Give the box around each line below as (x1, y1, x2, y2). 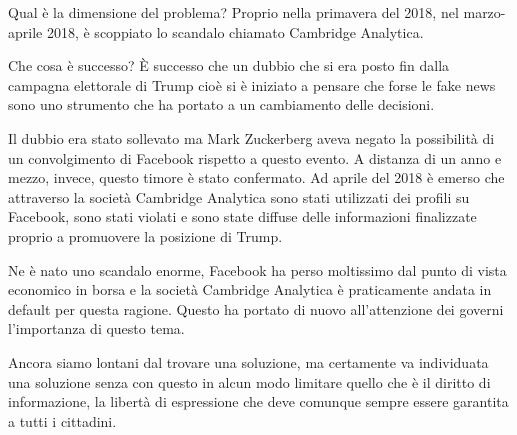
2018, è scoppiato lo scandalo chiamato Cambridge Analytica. (46, 21, 424, 42)
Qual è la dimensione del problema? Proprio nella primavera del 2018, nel (8, 2, 459, 22)
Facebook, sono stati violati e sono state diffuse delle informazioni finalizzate (8, 206, 477, 227)
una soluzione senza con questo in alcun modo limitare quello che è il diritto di (8, 371, 491, 392)
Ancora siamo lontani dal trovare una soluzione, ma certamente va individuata (8, 351, 489, 372)
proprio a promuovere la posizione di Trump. (8, 225, 283, 246)
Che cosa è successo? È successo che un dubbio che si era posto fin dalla (8, 55, 450, 76)
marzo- (463, 2, 506, 22)
